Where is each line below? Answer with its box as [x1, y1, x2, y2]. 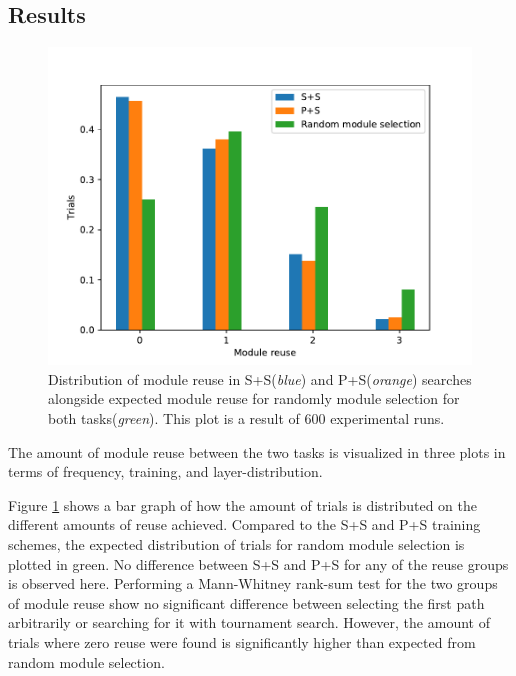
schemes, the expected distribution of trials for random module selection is [8, 533, 465, 554]
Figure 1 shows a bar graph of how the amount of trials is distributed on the [8, 494, 478, 515]
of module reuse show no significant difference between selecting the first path [8, 592, 485, 613]
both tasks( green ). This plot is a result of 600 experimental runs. [48, 407, 445, 428]
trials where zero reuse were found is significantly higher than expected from [8, 631, 476, 652]
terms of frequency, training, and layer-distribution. [8, 461, 323, 482]
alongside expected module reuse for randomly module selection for [48, 388, 460, 409]
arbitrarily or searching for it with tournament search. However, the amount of [8, 612, 490, 633]
